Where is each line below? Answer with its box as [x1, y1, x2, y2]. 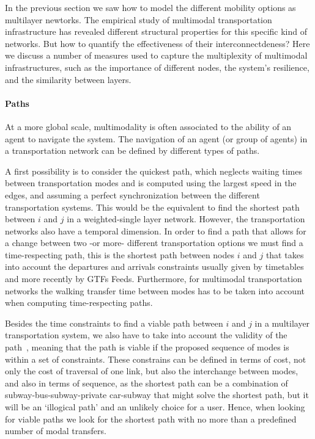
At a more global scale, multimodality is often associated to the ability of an [5, 120, 292, 132]
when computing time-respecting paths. [5, 296, 153, 309]
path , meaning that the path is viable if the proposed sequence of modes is [5, 341, 289, 354]
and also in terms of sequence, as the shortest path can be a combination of [5, 376, 288, 389]
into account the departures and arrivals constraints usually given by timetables [5, 260, 304, 273]
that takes [265, 248, 304, 261]
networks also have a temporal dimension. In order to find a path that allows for [5, 224, 306, 237]
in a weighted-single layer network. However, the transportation [67, 212, 305, 225]
